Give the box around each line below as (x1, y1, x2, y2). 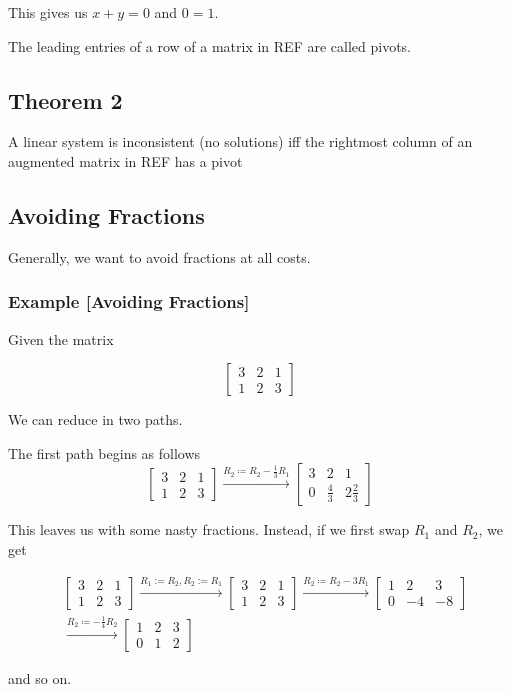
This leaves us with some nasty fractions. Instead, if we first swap (8, 519, 410, 540)
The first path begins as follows (8, 442, 201, 463)
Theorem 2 (8, 84, 123, 115)
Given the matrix (8, 328, 114, 349)
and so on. (8, 667, 72, 688)
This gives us (8, 2, 88, 22)
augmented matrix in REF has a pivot (8, 150, 243, 171)
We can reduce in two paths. (8, 409, 183, 430)
